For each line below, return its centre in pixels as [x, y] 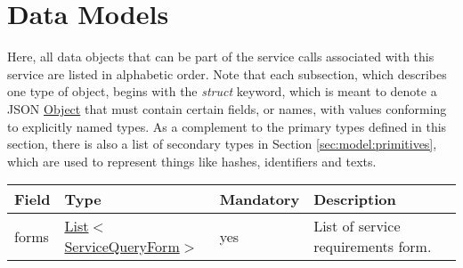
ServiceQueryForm [122, 247]
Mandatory [260, 199]
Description [355, 199]
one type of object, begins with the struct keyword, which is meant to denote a [222, 91]
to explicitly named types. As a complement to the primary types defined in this [227, 126]
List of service [357, 226]
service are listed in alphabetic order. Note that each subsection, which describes [227, 73]
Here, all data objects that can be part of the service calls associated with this [221, 57]
